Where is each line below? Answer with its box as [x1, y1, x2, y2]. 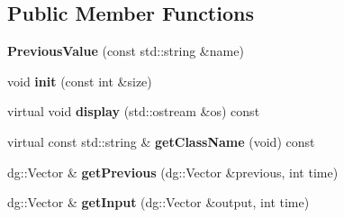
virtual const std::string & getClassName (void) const [7, 132, 315, 150]
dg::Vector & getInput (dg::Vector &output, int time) [7, 193, 310, 212]
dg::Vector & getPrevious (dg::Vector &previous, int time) [7, 162, 339, 181]
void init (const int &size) [7, 71, 152, 90]
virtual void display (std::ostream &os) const [7, 102, 260, 121]
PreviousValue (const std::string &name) [7, 41, 244, 60]
